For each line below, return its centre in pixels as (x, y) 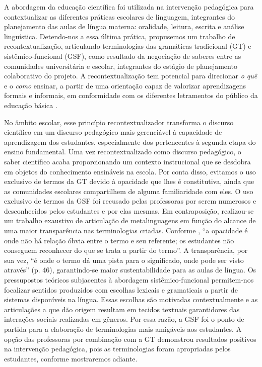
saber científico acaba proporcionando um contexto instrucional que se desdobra (127, 161)
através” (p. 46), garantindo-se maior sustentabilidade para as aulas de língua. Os (130, 270)
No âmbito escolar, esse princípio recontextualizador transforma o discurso (119, 122)
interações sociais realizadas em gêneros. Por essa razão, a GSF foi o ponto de (124, 319)
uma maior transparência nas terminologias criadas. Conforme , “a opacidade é (126, 231)
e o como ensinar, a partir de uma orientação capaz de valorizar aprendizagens (125, 85)
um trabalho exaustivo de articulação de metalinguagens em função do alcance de (130, 220)
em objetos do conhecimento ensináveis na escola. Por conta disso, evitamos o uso (130, 171)
